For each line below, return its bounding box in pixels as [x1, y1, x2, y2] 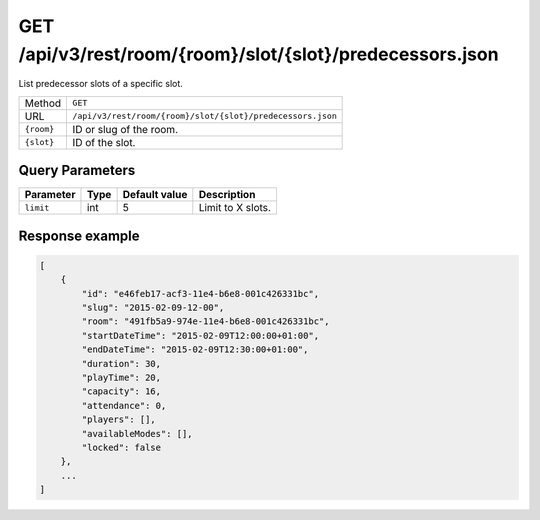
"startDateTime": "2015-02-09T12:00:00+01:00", [81, 330, 320, 341]
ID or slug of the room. [72, 122, 179, 136]
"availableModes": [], [81, 428, 194, 439]
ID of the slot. [72, 135, 136, 149]
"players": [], [81, 414, 157, 425]
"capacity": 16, [81, 386, 162, 397]
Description [198, 188, 256, 202]
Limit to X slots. [198, 201, 272, 215]
